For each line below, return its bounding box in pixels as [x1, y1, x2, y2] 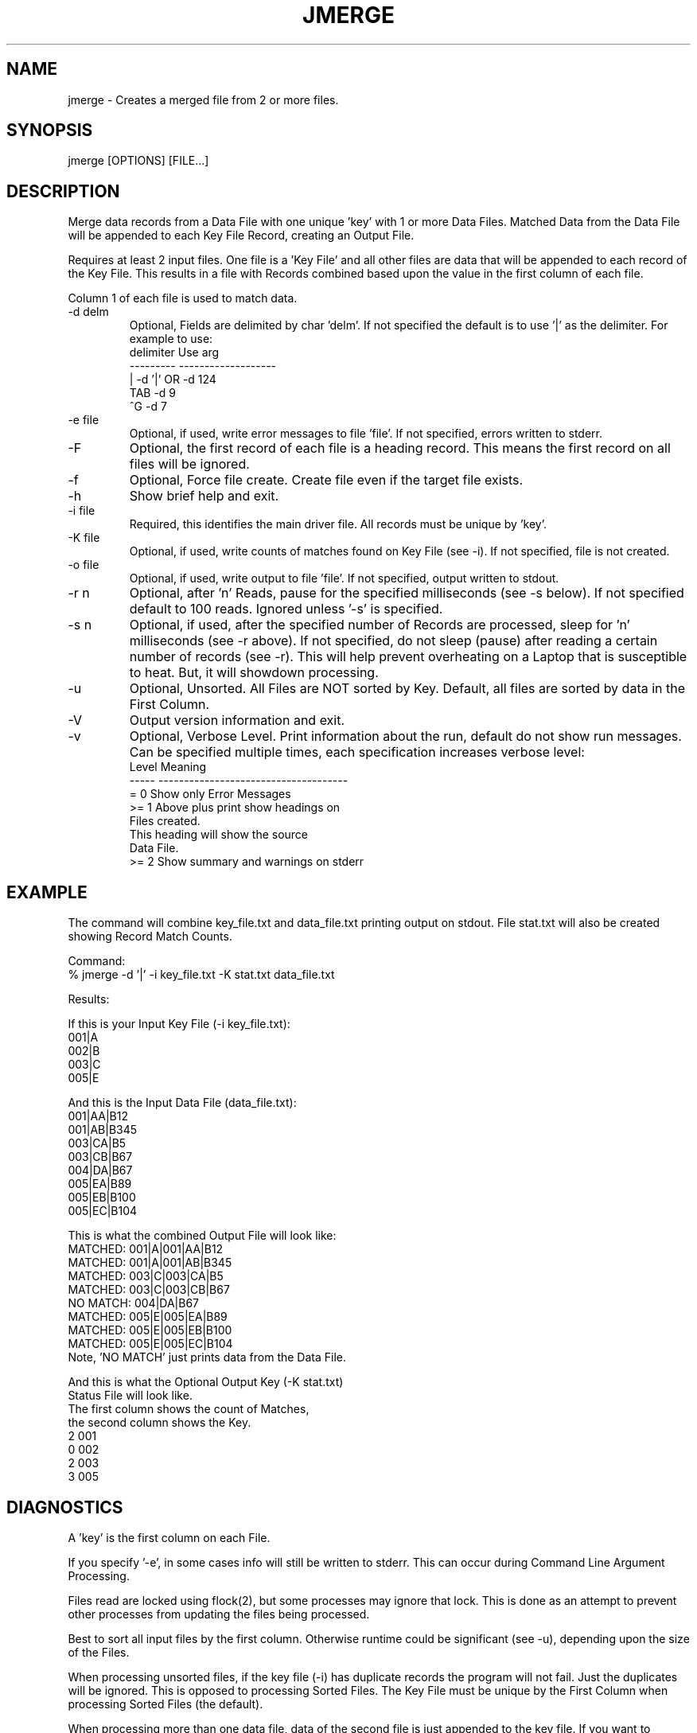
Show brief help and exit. [129, 488, 279, 504]
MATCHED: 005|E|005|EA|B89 [68, 1310, 228, 1324]
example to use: [129, 332, 213, 346]
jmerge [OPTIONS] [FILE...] [68, 154, 209, 168]
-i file [68, 504, 95, 518]
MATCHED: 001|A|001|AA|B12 [68, 1242, 224, 1256]
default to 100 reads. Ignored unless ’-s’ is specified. [129, 601, 443, 617]
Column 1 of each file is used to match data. [68, 291, 298, 306]
